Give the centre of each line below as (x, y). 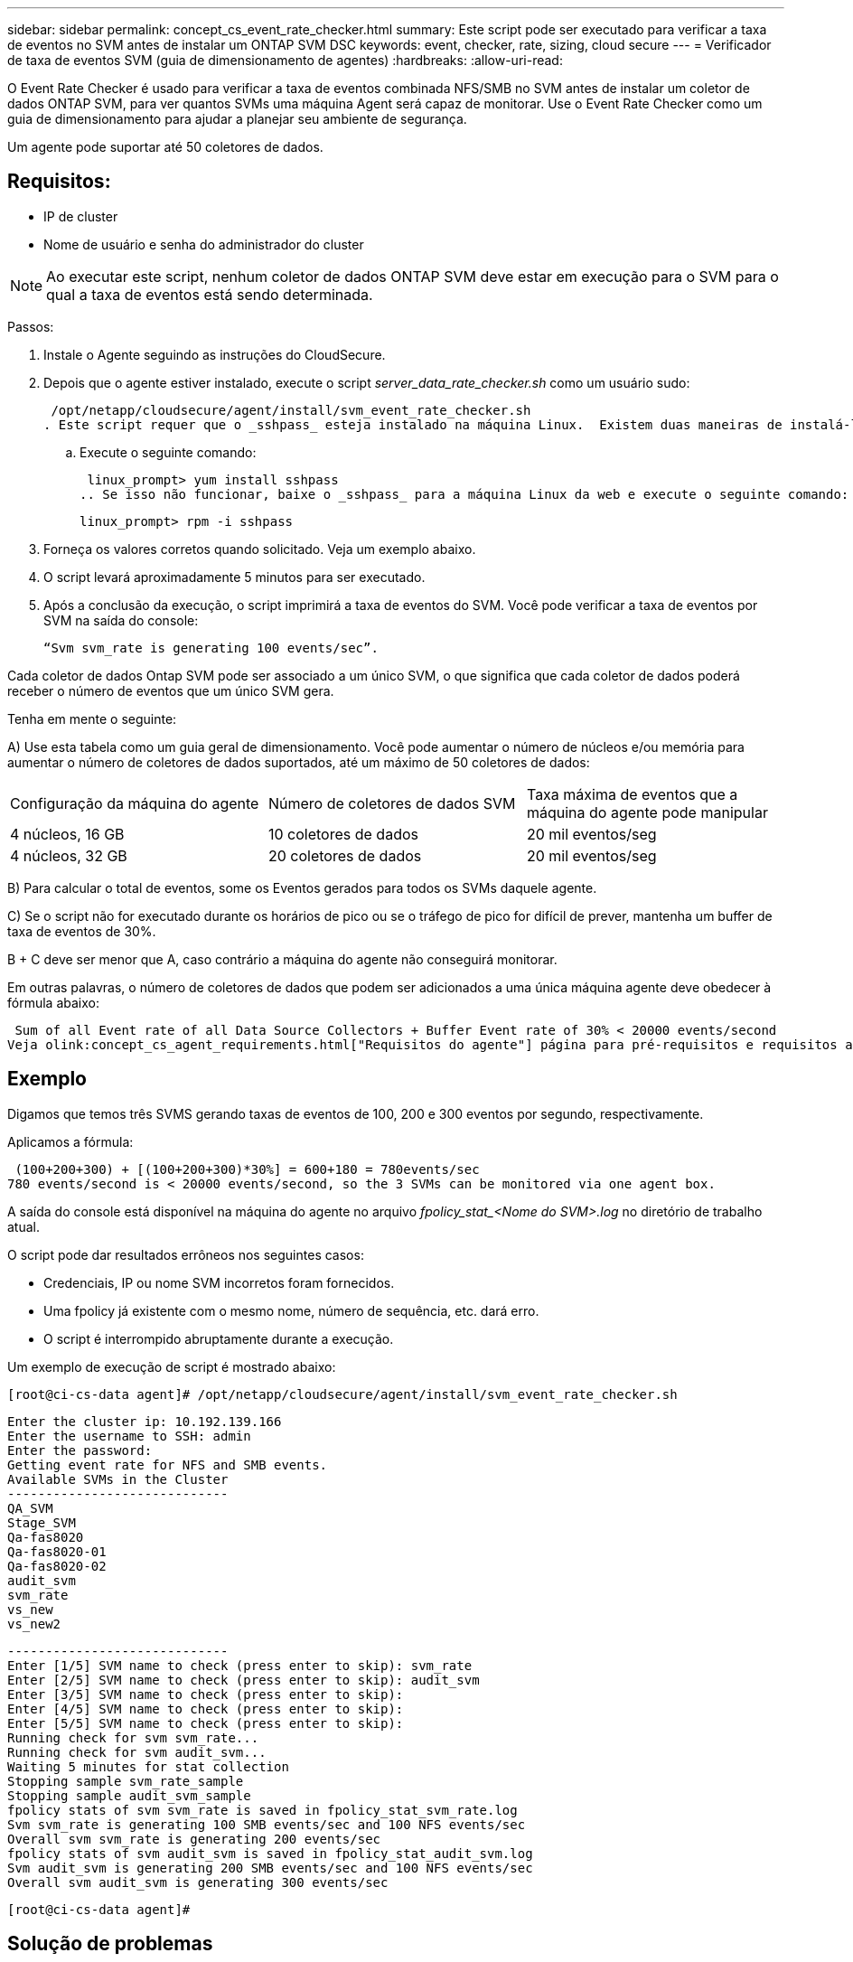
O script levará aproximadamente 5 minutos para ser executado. (234, 577)
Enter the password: (80, 1450)
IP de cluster (81, 216)
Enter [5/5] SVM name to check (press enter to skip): (206, 1723)
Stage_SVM (42, 1522)
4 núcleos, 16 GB (67, 834)
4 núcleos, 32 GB (69, 855)
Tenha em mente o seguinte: (92, 718)
